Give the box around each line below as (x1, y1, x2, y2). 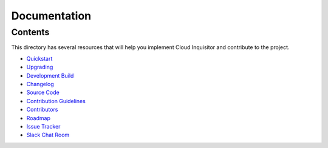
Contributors (26, 106, 58, 113)
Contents (11, 27, 50, 38)
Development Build (26, 72, 74, 79)
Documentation (11, 9, 92, 22)
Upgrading (26, 64, 53, 71)
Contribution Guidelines (26, 97, 86, 104)
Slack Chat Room (26, 131, 70, 139)
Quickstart (26, 55, 53, 62)
